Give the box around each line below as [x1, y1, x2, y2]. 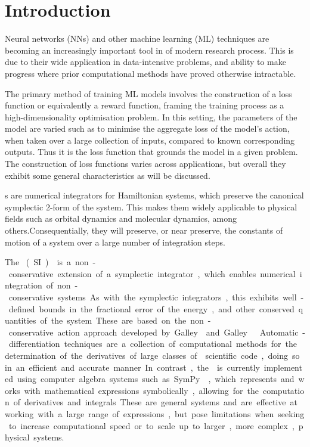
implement [263, 361, 302, 373]
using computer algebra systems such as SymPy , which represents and [17, 372, 294, 385]
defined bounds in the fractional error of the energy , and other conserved [8, 302, 294, 315]
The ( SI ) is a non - [5, 256, 96, 268]
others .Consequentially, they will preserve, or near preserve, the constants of [5, 224, 283, 237]
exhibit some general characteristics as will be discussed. [5, 169, 210, 181]
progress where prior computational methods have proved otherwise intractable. [5, 67, 296, 79]
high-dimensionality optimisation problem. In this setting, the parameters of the [5, 110, 297, 123]
